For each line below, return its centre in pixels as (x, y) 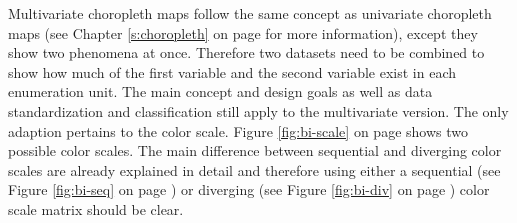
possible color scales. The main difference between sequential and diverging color (255, 150)
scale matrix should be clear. (96, 208)
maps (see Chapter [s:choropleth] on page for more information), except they (243, 32)
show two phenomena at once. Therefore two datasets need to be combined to (246, 52)
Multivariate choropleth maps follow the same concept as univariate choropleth (250, 13)
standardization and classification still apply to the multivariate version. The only (258, 110)
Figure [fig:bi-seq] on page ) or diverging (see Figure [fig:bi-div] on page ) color (249, 189)
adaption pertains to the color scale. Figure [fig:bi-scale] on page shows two (238, 130)
